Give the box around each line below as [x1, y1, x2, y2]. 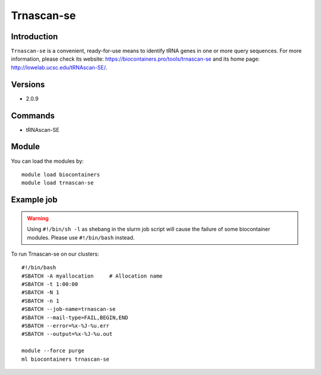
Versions [11, 79, 45, 89]
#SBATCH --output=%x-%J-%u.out [21, 330, 113, 338]
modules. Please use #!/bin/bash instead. [27, 234, 135, 241]
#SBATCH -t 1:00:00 [21, 281, 78, 288]
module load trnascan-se [21, 179, 94, 187]
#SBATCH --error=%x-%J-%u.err [21, 323, 110, 329]
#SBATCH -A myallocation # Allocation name [21, 272, 163, 279]
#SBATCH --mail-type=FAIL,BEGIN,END [21, 314, 128, 321]
